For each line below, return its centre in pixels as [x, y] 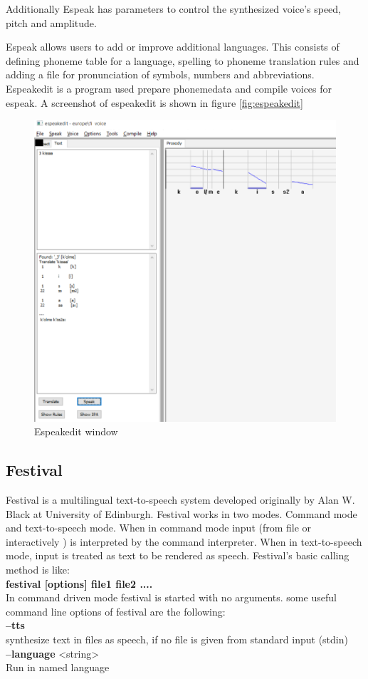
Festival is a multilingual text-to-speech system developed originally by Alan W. [180, 500]
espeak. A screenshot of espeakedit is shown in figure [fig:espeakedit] [154, 102]
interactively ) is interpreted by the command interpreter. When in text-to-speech [184, 541]
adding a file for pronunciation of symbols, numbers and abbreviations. [160, 74]
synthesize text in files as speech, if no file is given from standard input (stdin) [177, 639]
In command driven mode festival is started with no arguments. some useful [171, 597]
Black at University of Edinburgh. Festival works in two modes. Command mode [182, 513]
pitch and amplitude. [51, 22]
